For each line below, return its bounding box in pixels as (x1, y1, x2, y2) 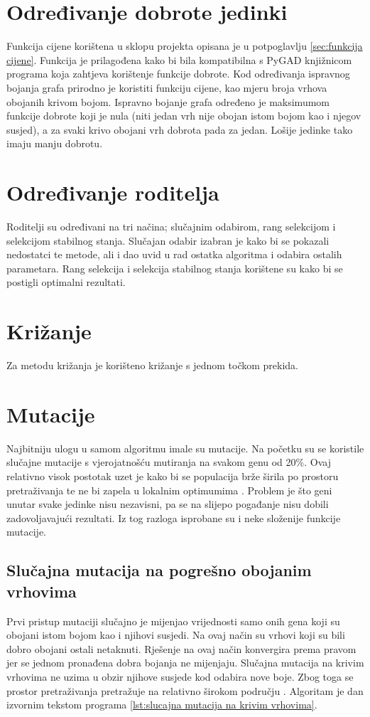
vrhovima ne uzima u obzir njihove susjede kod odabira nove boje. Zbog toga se (6, 669, 354, 684)
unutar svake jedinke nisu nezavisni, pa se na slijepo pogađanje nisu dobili (6, 496, 329, 511)
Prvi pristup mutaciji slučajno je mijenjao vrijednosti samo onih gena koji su (6, 613, 340, 628)
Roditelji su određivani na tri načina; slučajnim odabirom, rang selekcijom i (6, 219, 336, 233)
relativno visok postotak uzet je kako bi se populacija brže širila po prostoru (6, 469, 339, 483)
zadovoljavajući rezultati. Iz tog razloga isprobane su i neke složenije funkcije (6, 510, 341, 525)
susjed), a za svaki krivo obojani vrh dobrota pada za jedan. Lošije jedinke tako (6, 122, 353, 137)
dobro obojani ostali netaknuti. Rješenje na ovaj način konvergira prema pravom (6, 641, 357, 656)
